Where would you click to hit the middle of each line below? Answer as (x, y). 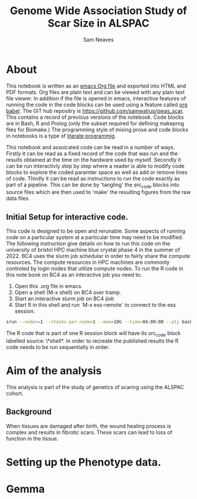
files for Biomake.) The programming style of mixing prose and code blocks (97, 129)
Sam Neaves (98, 39)
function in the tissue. (32, 438)
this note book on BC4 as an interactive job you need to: (74, 275)
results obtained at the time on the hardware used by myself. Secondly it (94, 159)
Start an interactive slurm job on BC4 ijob (64, 299)
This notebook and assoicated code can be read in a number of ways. (91, 147)
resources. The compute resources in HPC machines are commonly (88, 262)
